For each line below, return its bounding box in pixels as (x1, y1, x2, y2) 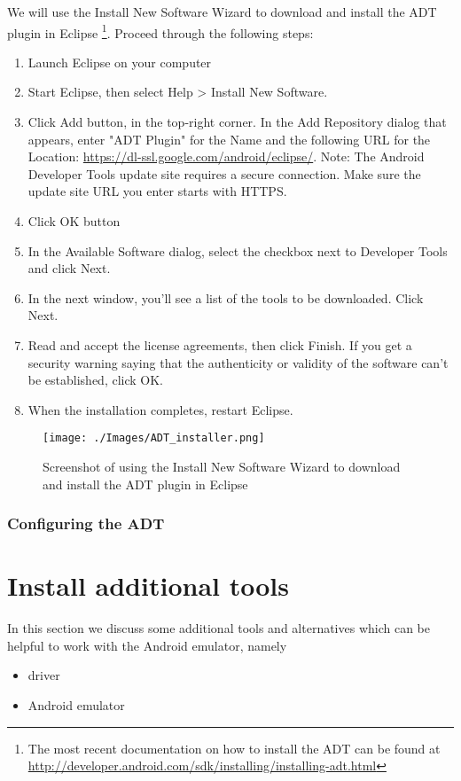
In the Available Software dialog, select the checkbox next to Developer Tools (27, 241, 448, 260)
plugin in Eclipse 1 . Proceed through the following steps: (7, 20, 314, 42)
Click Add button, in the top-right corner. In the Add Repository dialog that (27, 113, 447, 131)
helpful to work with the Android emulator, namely (7, 636, 287, 654)
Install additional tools (7, 567, 289, 604)
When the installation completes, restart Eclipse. (27, 400, 293, 418)
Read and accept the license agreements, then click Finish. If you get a (27, 335, 412, 354)
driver (27, 666, 60, 684)
